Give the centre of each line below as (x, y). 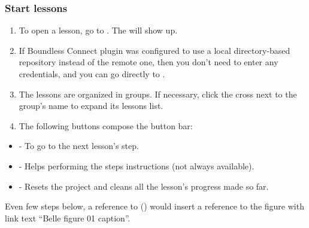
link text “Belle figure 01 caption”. (68, 218)
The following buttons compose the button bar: (106, 125)
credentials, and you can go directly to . (92, 74)
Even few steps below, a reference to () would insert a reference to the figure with (154, 206)
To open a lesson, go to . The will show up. (98, 30)
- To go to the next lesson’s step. (79, 146)
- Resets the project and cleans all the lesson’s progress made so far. (144, 186)
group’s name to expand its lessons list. (91, 106)
